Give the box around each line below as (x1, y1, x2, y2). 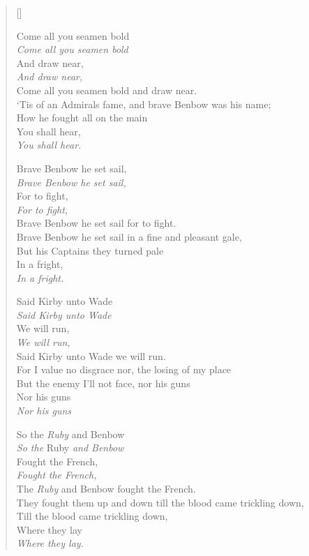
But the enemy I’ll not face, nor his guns (16, 375, 190, 390)
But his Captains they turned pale (16, 243, 164, 257)
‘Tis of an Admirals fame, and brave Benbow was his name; (16, 96, 271, 111)
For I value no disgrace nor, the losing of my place (16, 362, 232, 377)
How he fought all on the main (16, 110, 148, 125)
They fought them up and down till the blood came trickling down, (16, 495, 304, 509)
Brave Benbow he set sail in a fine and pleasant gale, (16, 229, 242, 243)
